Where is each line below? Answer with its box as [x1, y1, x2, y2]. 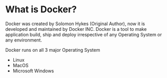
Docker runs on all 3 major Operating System [5, 47, 100, 53]
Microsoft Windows [12, 68, 54, 74]
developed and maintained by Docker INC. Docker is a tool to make [5, 26, 147, 32]
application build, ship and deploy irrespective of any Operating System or [5, 31, 162, 37]
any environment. [5, 37, 43, 43]
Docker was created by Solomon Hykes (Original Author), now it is [5, 21, 145, 27]
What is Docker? [5, 4, 77, 15]
